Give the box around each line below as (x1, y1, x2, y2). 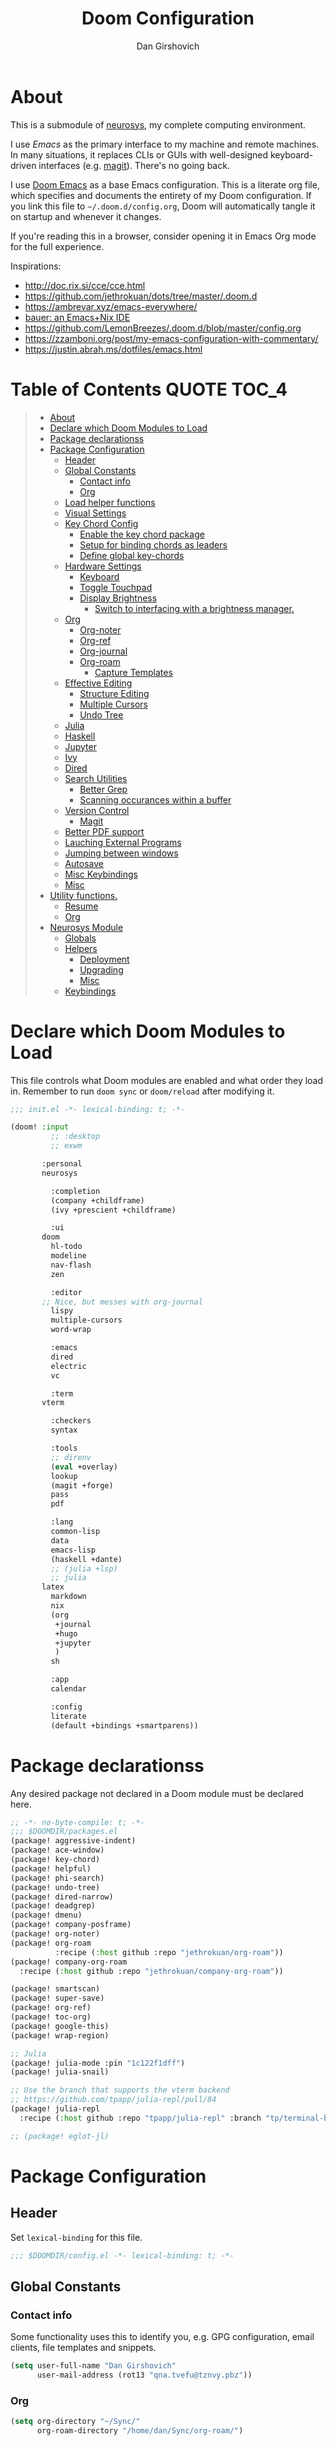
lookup (50, 1471, 78, 1481)
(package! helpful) (10, 1863, 92, 1874)
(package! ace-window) (10, 1845, 105, 1856)
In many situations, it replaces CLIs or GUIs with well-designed (10, 148, 269, 161)
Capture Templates (94, 666, 173, 678)
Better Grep (79, 783, 128, 795)
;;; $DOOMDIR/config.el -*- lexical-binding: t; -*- (10, 2250, 235, 2261)
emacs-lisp (50, 1545, 97, 1555)
